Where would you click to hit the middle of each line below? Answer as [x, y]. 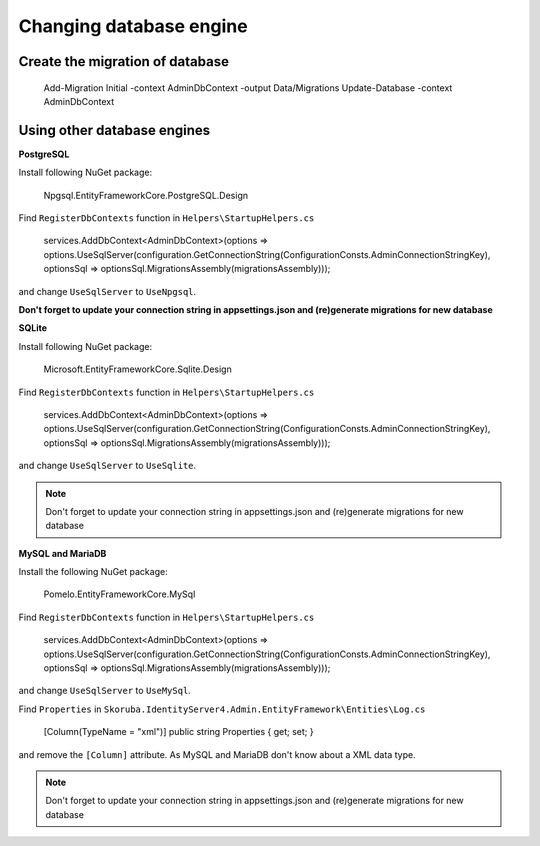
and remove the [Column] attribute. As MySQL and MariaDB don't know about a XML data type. [217, 754]
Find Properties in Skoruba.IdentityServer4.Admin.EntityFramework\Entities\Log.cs [222, 709]
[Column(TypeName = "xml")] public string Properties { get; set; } [178, 732]
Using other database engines [114, 130]
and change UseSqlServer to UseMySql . [105, 691]
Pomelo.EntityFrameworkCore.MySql [119, 594]
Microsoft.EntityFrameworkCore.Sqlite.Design [137, 369]
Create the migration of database [124, 61]
